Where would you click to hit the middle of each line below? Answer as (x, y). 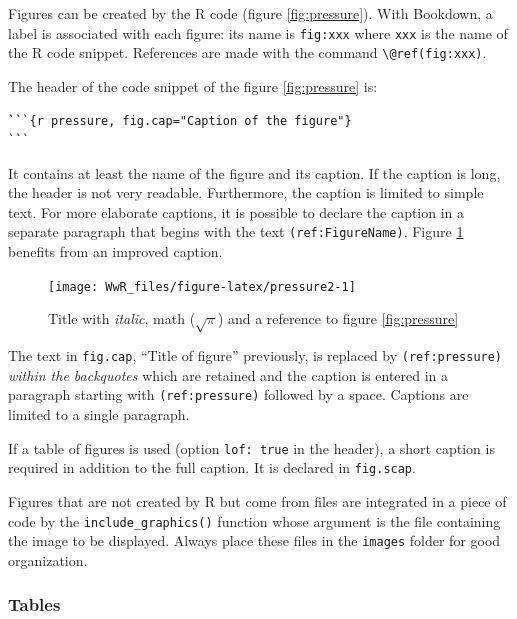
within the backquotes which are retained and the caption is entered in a (228, 374)
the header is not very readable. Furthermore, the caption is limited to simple (246, 192)
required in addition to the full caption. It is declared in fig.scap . (212, 467)
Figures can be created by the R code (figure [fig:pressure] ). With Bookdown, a (250, 13)
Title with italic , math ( (122, 318)
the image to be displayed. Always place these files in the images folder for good (254, 540)
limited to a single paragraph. (99, 414)
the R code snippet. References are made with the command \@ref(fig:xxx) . (247, 52)
